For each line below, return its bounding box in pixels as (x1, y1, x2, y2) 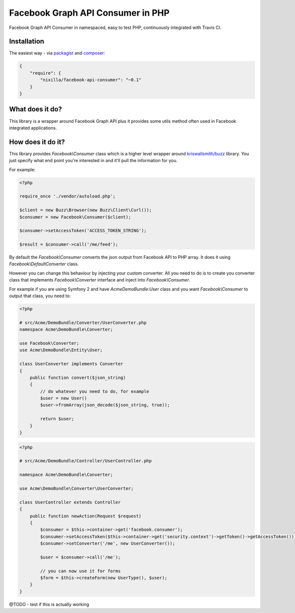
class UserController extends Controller (19, 499, 121, 505)
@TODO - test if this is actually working (9, 601, 89, 607)
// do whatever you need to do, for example (40, 389, 149, 394)
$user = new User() (40, 395, 87, 401)
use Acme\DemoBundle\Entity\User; (19, 347, 103, 353)
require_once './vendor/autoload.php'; (19, 194, 116, 199)
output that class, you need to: (9, 293, 71, 299)
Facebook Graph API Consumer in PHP (9, 7, 170, 18)
